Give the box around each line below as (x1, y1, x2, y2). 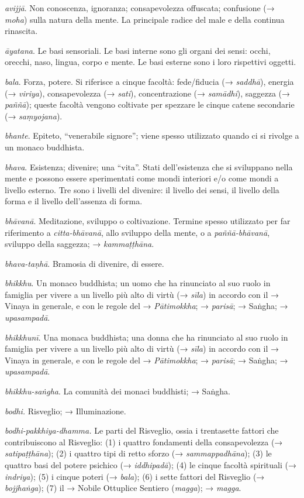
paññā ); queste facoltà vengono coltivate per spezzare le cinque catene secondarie (5, 98, 295, 111)
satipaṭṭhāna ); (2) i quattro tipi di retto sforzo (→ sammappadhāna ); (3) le (5, 447, 272, 459)
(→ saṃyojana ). (5, 109, 63, 122)
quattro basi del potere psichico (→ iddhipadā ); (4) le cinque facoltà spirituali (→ (5, 459, 296, 470)
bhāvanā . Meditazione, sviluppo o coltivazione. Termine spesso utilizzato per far (5, 214, 291, 226)
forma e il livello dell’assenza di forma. (5, 195, 143, 207)
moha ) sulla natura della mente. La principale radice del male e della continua (5, 13, 285, 25)
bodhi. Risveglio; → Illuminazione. (5, 404, 126, 417)
